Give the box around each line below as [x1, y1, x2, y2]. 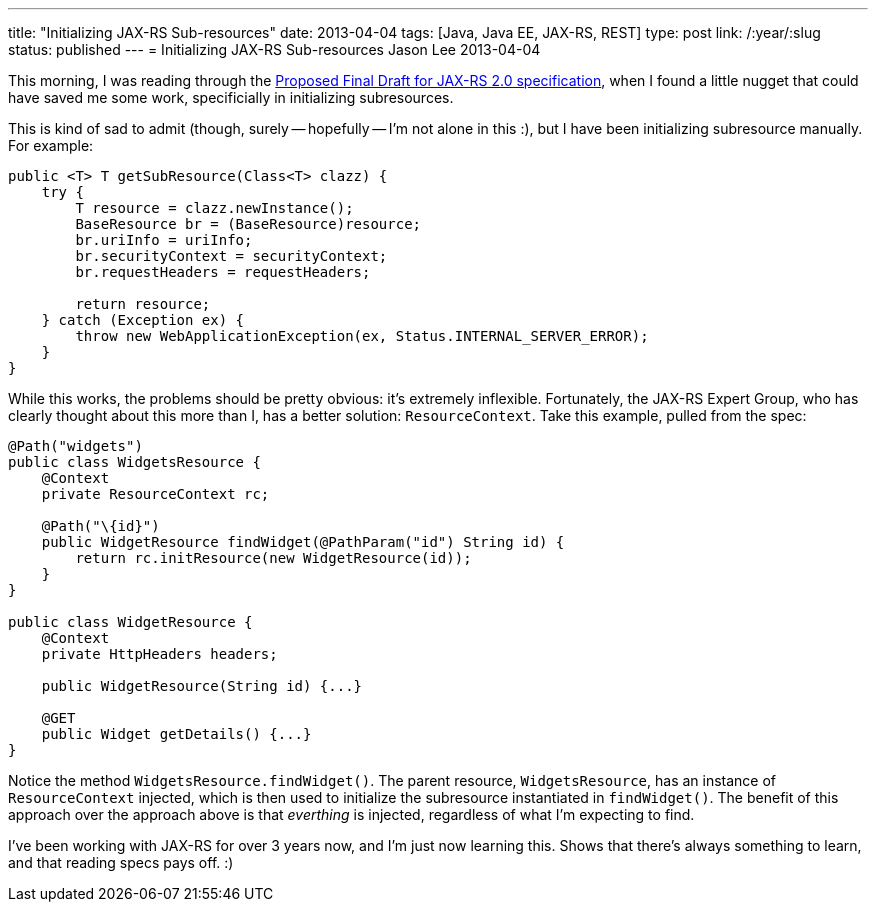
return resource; [75, 296, 211, 312]
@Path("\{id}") [41, 518, 160, 534]
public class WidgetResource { [8, 614, 253, 630]
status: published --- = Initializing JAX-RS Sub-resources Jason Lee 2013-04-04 [8, 41, 541, 58]
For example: [8, 137, 94, 154]
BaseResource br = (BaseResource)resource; [75, 216, 422, 232]
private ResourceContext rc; [41, 486, 270, 502]
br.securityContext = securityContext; [75, 248, 388, 264]
